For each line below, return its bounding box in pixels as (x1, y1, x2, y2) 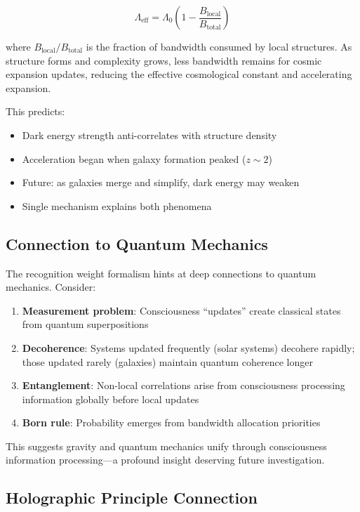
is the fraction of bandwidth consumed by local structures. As (86, 39, 352, 53)
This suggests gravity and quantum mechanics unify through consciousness (6, 438, 327, 453)
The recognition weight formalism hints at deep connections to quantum (6, 265, 316, 280)
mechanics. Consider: (6, 280, 96, 294)
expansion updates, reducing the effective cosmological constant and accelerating (6, 67, 352, 81)
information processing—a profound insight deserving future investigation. (6, 452, 325, 467)
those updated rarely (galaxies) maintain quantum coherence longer (22, 354, 313, 369)
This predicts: (6, 104, 65, 119)
